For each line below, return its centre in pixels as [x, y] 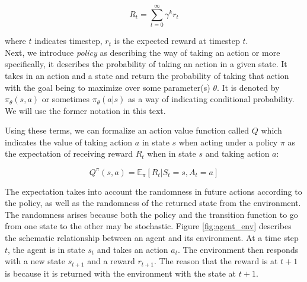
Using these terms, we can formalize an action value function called [127, 130]
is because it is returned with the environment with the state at [121, 273]
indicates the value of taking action [69, 142]
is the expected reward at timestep [177, 41]
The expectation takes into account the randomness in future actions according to [153, 191]
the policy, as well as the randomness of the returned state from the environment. [153, 203]
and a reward [111, 261]
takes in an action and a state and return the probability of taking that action [147, 75]
